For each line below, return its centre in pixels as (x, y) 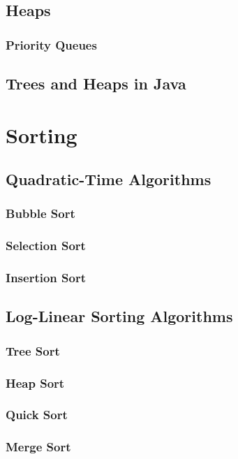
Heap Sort (35, 382)
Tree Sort (33, 350)
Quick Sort (37, 415)
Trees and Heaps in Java (96, 83)
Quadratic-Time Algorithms (109, 179)
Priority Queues (51, 44)
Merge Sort (38, 447)
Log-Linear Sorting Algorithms (119, 316)
